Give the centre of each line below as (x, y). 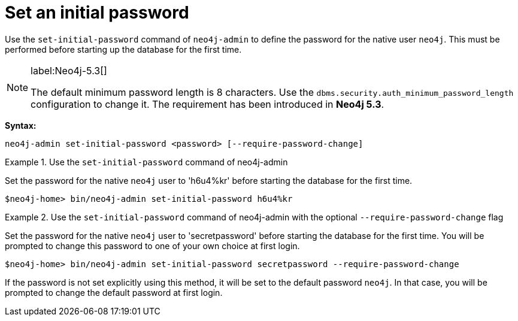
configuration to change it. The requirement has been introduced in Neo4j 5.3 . (207, 104)
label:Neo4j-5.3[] (69, 70)
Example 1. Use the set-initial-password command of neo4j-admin (146, 162)
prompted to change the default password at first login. (114, 292)
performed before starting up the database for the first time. (123, 49)
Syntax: (21, 125)
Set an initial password (97, 13)
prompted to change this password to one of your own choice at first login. (152, 246)
